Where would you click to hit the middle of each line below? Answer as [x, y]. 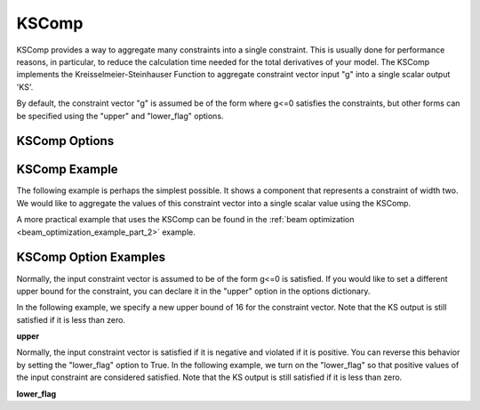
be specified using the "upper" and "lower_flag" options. [120, 116]
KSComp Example [68, 169]
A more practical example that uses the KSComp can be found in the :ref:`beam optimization [185, 220]
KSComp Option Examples [91, 257]
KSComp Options [65, 141]
